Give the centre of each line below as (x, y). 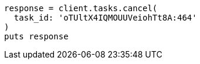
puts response (36, 36)
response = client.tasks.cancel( (81, 8)
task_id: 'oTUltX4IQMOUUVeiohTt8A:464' (105, 18)
